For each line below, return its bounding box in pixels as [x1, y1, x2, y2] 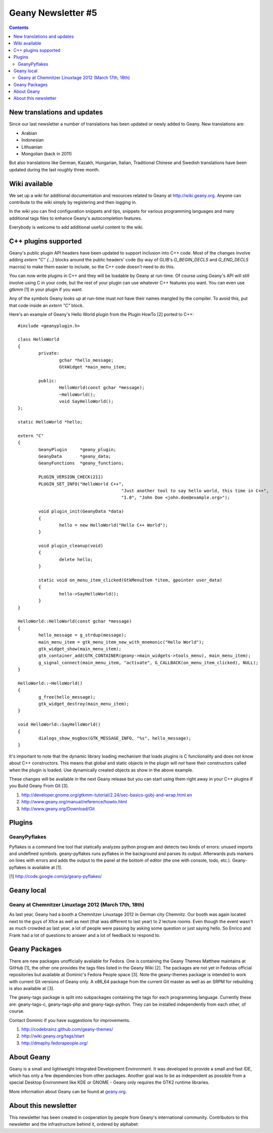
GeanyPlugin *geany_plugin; [38, 447, 116, 452]
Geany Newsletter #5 [9, 7, 98, 18]
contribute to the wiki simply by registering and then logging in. [9, 199, 137, 205]
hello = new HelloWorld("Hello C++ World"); [59, 522, 168, 528]
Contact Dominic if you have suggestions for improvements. [9, 1017, 131, 1023]
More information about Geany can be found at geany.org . [9, 1088, 127, 1094]
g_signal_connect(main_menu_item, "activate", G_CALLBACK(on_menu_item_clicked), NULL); [38, 660, 259, 665]
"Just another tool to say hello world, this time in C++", [121, 488, 269, 493]
